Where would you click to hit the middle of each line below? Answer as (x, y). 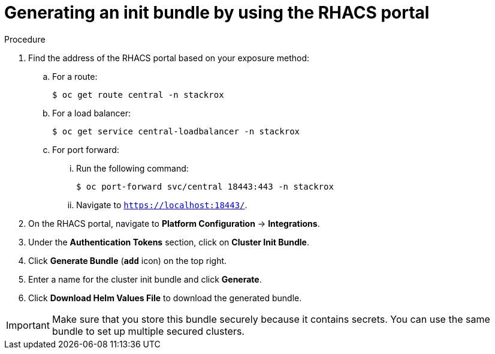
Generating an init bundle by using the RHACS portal (217, 13)
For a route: (75, 76)
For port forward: (86, 149)
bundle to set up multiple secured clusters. (148, 331)
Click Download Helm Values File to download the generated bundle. (165, 298)
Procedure (25, 39)
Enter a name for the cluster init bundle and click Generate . (145, 279)
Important (28, 325)
